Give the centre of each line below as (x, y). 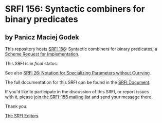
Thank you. (16, 106)
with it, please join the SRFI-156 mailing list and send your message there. (79, 97)
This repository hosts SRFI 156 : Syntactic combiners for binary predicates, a (81, 49)
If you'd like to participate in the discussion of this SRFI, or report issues (77, 92)
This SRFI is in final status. (32, 63)
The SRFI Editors (22, 116)
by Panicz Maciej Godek (42, 37)
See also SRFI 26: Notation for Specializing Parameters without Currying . (78, 73)
